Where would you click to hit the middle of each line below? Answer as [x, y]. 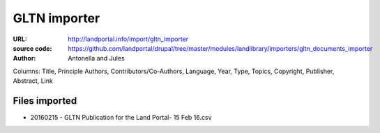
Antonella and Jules [96, 58]
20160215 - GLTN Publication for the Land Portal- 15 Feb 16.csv [121, 118]
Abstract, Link [33, 81]
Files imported [45, 101]
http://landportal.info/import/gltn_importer [128, 39]
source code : [32, 48]
